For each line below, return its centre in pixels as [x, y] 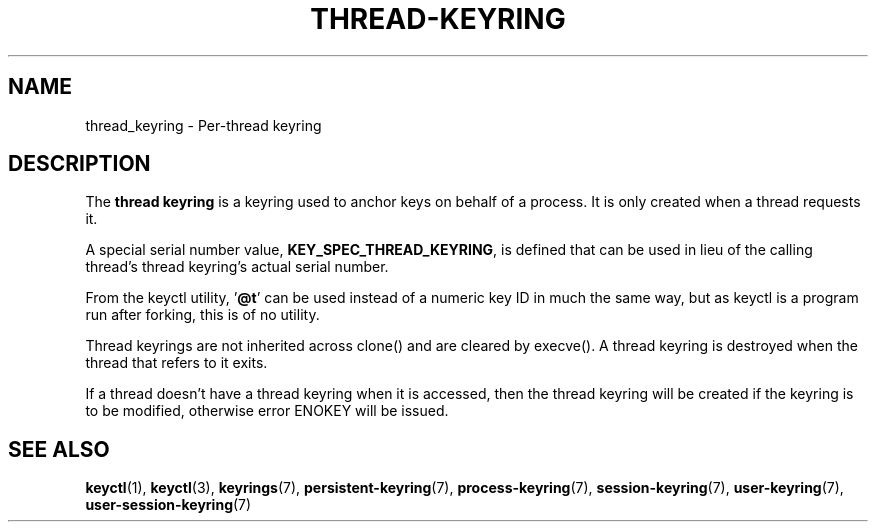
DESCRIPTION [79, 164]
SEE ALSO [59, 449]
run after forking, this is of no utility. [202, 315]
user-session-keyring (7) [168, 505]
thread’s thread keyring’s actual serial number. [237, 267]
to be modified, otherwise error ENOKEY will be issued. [267, 411]
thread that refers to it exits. [176, 363]
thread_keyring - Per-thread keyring [203, 125]
